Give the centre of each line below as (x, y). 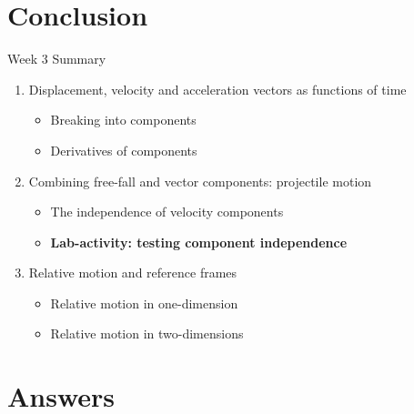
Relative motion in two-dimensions (147, 333)
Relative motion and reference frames (133, 273)
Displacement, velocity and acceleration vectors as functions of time (217, 89)
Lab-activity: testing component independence (199, 242)
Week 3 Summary (57, 59)
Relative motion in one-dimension (144, 303)
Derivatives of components (124, 150)
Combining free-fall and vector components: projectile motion (200, 181)
